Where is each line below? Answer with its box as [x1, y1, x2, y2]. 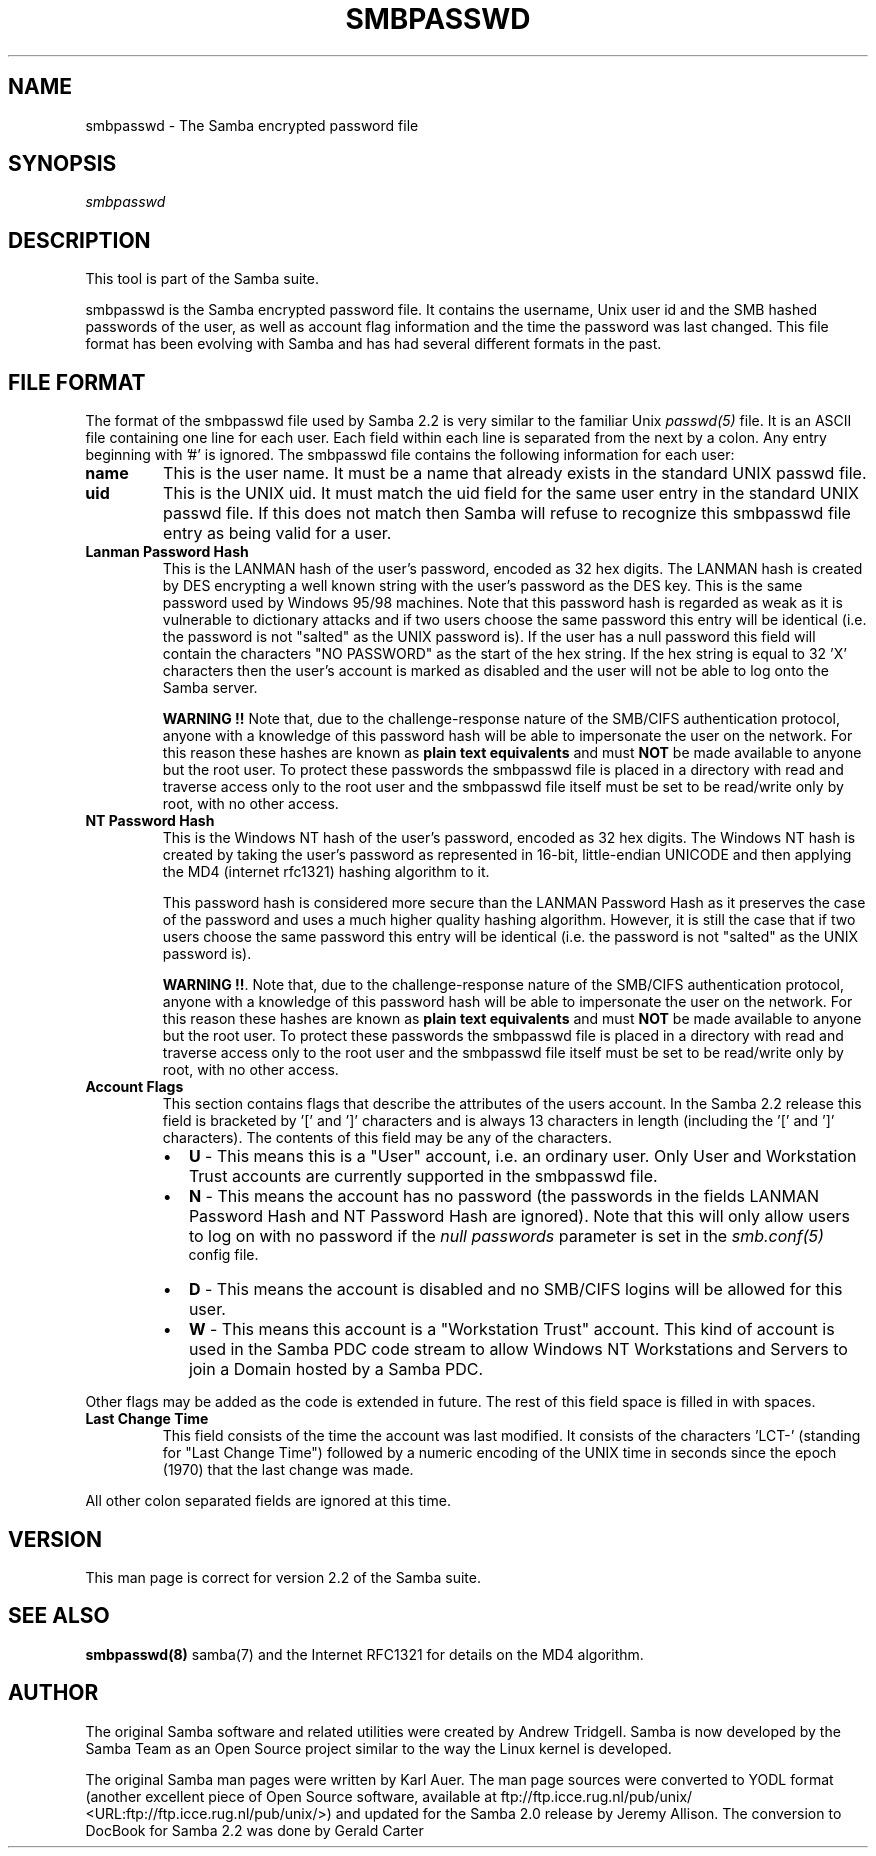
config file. [188, 1246, 259, 1264]
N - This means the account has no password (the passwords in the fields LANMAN [188, 1186, 820, 1207]
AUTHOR [8, 1680, 99, 1706]
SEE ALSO [8, 1603, 110, 1629]
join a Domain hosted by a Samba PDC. [188, 1359, 484, 1380]
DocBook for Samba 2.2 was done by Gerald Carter [85, 1821, 424, 1839]
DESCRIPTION [8, 227, 151, 253]
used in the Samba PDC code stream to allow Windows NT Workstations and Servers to [188, 1339, 848, 1360]
